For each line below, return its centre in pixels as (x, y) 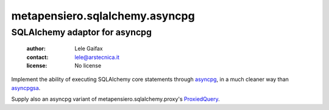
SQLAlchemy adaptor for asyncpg (82, 32)
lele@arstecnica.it (97, 57)
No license (88, 65)
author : (36, 49)
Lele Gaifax (89, 49)
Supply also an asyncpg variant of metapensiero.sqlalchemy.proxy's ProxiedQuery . (116, 99)
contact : (37, 57)
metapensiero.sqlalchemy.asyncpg (103, 16)
